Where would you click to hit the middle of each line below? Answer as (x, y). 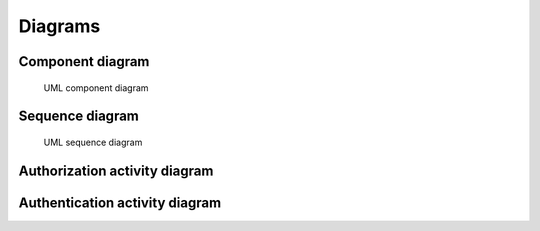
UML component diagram (96, 87)
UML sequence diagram (93, 142)
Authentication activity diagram (120, 202)
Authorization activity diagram (116, 170)
